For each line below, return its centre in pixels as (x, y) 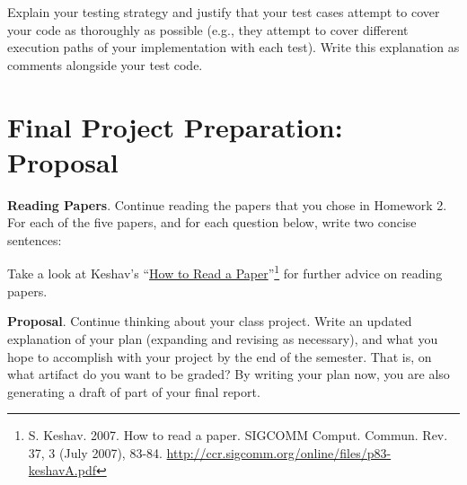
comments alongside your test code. (105, 64)
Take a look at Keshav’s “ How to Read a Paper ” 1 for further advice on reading (225, 272)
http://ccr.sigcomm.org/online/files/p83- (279, 452)
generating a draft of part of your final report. (134, 391)
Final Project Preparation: (175, 126)
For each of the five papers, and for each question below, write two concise (212, 222)
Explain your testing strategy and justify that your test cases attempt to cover (224, 12)
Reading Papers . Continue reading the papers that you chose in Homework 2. (227, 204)
